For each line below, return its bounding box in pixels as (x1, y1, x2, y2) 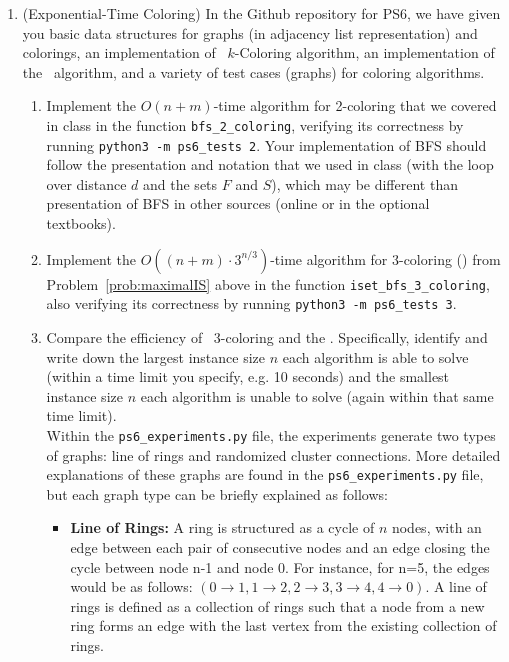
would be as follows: (70, 576, 193, 597)
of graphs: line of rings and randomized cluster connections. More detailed (46, 444, 501, 465)
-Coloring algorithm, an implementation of (234, 42, 495, 63)
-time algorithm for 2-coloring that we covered (213, 95, 497, 116)
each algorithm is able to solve (282, 346, 469, 367)
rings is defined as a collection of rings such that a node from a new (70, 595, 485, 616)
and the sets (143, 173, 218, 194)
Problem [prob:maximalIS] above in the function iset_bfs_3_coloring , (46, 273, 490, 294)
